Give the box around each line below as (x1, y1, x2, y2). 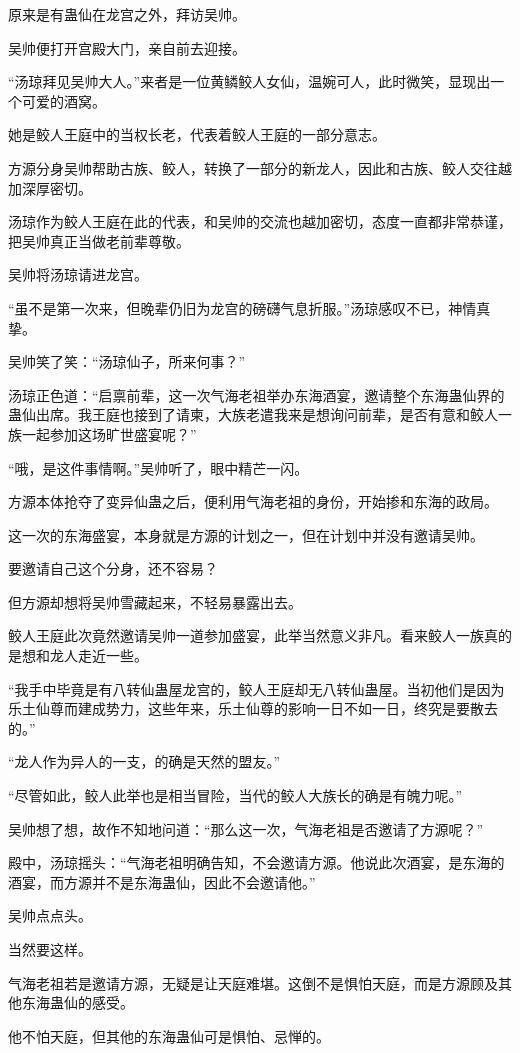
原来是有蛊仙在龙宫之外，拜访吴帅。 (8, 4, 246, 24)
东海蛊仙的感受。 (21, 992, 134, 1013)
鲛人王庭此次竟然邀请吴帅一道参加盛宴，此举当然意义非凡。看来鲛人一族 (8, 625, 484, 646)
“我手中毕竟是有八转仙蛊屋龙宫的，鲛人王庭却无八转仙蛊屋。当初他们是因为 (8, 678, 505, 699)
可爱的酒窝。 (21, 90, 106, 111)
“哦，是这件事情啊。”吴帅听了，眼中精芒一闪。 (8, 457, 309, 478)
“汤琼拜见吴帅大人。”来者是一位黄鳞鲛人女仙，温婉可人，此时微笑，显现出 (8, 71, 491, 92)
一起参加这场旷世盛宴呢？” (21, 423, 197, 444)
